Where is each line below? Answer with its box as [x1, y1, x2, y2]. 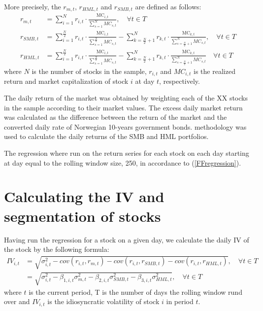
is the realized [194, 66, 235, 76]
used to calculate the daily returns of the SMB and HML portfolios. [4, 131, 209, 141]
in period [166, 296, 194, 307]
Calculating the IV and [4, 186, 164, 207]
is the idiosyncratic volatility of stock [47, 296, 160, 307]
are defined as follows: [135, 1, 201, 11]
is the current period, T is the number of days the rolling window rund [29, 286, 242, 297]
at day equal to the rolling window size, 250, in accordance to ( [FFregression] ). [4, 157, 241, 168]
